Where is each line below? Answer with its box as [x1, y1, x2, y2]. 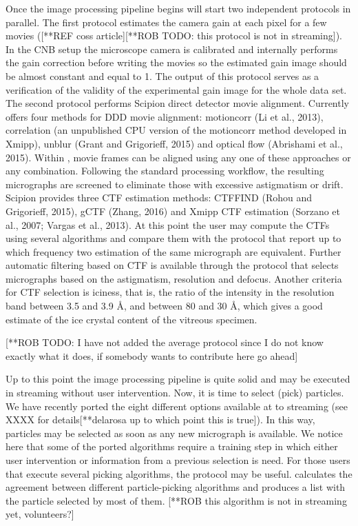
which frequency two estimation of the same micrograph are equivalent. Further [6, 244, 341, 259]
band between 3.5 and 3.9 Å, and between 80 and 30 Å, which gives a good [6, 299, 323, 313]
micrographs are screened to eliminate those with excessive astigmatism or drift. [6, 176, 344, 191]
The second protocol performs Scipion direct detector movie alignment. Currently [6, 96, 349, 110]
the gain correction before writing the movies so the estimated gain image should [6, 55, 347, 70]
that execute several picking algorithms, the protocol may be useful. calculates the [6, 466, 352, 481]
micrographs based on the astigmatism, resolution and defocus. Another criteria [6, 271, 342, 285]
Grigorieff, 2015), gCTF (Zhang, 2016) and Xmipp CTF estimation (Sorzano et [6, 203, 341, 218]
